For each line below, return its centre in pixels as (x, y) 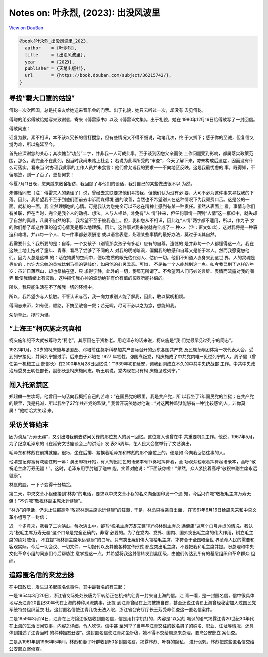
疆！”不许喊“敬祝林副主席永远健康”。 (47, 501)
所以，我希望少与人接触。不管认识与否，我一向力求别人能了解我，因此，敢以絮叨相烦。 (98, 296)
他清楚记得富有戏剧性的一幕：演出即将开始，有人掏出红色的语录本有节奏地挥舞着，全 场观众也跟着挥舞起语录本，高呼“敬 (133, 461)
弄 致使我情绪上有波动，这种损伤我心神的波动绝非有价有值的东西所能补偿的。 (88, 278)
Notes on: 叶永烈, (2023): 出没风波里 (85, 13)
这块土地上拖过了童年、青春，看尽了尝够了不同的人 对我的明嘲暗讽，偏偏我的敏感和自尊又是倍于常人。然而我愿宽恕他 (129, 250)
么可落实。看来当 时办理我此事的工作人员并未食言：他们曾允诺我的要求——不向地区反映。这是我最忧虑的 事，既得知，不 (132, 167)
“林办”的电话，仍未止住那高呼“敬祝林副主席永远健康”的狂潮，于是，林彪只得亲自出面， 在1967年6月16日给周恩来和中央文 (133, 510)
